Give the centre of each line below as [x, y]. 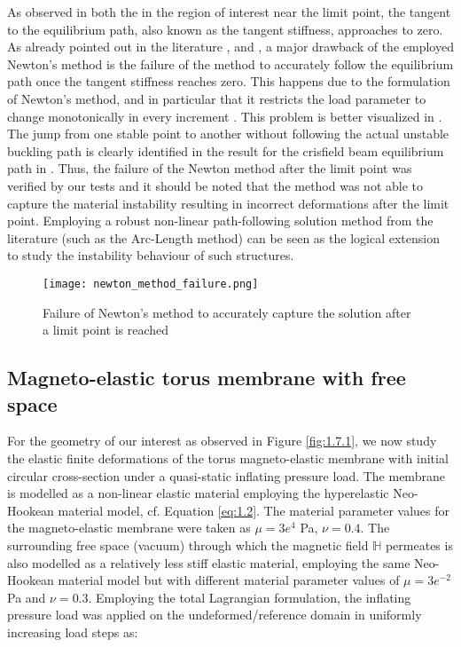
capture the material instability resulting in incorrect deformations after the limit [228, 203]
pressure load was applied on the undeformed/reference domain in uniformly [215, 615]
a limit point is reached [106, 330]
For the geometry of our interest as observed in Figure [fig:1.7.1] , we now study [222, 441]
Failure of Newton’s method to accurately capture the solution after [227, 312]
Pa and [27, 597]
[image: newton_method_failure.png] [151, 284]
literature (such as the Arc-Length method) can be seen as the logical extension [223, 237]
